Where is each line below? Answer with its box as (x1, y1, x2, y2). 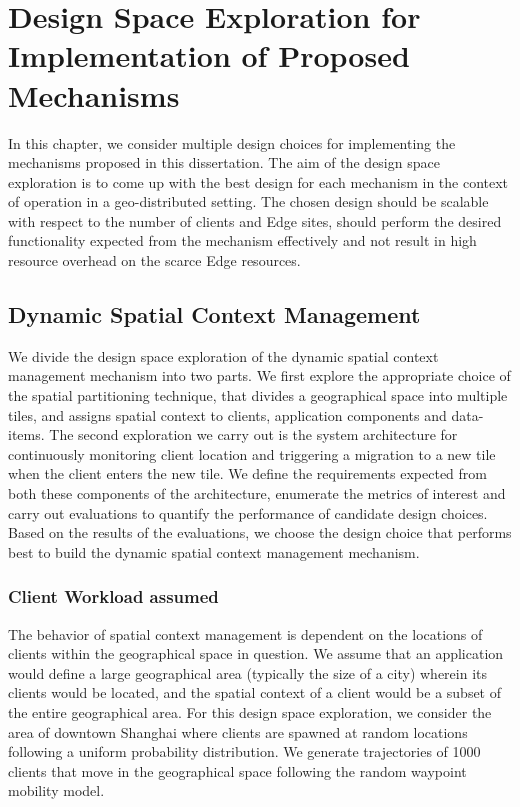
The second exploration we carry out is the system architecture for (49, 424, 458, 445)
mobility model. (8, 780, 105, 801)
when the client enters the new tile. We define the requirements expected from (8, 463, 487, 484)
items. (8, 424, 45, 445)
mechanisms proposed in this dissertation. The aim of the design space (8, 152, 440, 173)
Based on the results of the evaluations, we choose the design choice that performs (8, 522, 512, 543)
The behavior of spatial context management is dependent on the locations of (8, 623, 483, 644)
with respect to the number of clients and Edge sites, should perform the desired (8, 210, 502, 231)
